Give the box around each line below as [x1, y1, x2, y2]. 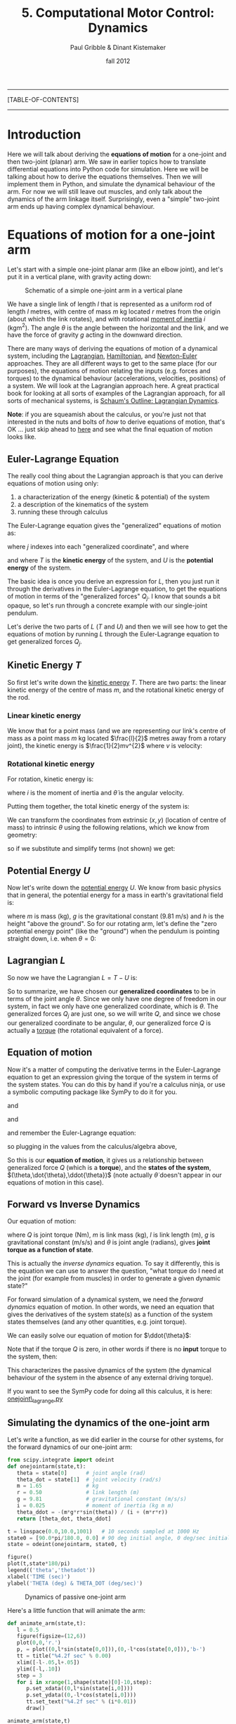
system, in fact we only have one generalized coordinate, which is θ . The [7, 1002, 219, 1010]
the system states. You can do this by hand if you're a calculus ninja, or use [7, 1080, 226, 1088]
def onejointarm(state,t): [7, 1462, 86, 1470]
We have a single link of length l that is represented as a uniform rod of [7, 300, 212, 308]
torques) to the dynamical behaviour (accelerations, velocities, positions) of [7, 374, 226, 382]
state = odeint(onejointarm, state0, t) [7, 1541, 128, 1548]
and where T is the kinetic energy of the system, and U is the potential [7, 556, 214, 565]
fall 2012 [105, 56, 131, 65]
